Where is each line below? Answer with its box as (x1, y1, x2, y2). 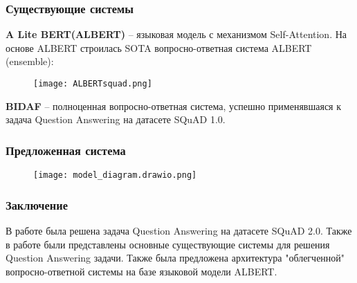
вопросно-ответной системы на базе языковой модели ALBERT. (6, 264, 277, 278)
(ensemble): (6, 54, 54, 69)
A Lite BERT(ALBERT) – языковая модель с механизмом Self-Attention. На (6, 27, 347, 42)
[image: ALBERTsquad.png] (33, 79, 152, 89)
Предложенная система (6, 141, 126, 158)
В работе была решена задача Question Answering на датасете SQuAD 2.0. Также (6, 223, 352, 237)
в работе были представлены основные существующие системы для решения (6, 237, 330, 251)
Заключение (6, 196, 68, 213)
